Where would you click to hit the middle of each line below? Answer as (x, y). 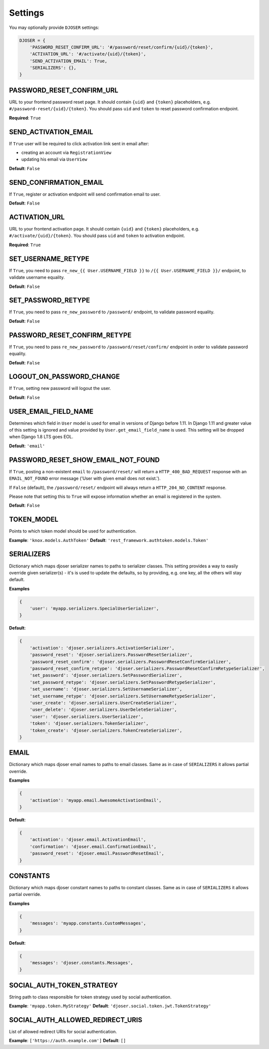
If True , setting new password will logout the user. (60, 388)
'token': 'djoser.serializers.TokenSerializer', (89, 724)
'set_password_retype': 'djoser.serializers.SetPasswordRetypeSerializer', (123, 682)
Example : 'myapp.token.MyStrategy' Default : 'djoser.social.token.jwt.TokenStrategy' (110, 1006)
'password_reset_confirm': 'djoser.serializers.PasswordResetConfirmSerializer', (130, 662)
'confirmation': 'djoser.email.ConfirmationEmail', (93, 846)
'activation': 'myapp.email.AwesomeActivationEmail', (96, 800)
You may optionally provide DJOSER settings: (54, 27)
